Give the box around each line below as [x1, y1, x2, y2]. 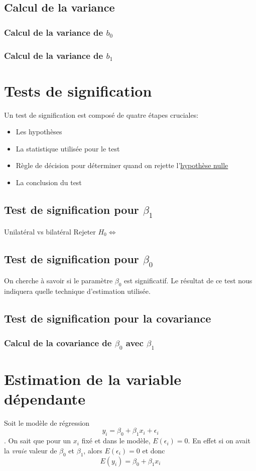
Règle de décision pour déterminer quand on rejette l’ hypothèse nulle [16, 160, 228, 171]
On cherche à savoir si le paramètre [4, 275, 113, 286]
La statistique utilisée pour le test [16, 143, 120, 153]
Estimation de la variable [4, 368, 181, 389]
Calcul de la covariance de [4, 337, 112, 349]
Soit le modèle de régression [4, 417, 90, 428]
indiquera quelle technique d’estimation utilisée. [4, 285, 151, 296]
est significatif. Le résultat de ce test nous [124, 275, 252, 286]
